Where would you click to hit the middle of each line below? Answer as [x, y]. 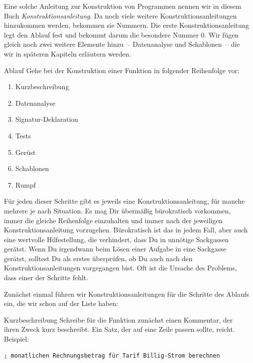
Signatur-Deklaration [47, 119]
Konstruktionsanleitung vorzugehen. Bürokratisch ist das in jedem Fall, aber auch [126, 230]
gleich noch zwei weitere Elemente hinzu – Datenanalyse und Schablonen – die [122, 44]
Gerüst [26, 152]
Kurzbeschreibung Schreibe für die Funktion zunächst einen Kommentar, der [118, 319]
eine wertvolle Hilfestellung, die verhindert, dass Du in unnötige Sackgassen [116, 239]
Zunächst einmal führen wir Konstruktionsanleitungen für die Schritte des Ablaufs [126, 294]
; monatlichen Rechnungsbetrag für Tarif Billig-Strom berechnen [112, 355]
